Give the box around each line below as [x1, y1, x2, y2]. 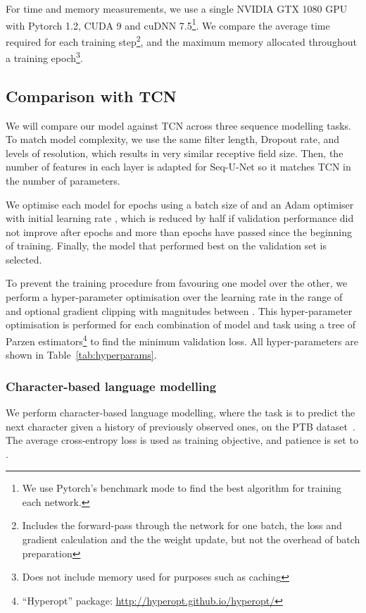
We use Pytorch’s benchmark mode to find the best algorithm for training [22, 481, 342, 495]
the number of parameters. [6, 173, 120, 187]
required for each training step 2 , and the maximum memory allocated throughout [6, 32, 357, 49]
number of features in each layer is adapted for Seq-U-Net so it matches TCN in [6, 159, 351, 174]
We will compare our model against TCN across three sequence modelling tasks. [6, 118, 351, 132]
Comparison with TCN [6, 85, 177, 106]
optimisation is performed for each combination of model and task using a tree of [6, 317, 356, 332]
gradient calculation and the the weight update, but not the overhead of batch [22, 532, 360, 547]
